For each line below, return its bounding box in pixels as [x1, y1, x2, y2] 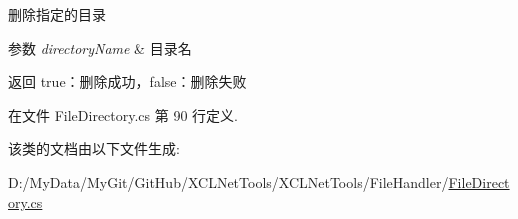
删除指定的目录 [8, 4, 106, 24]
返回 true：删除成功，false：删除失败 [8, 71, 247, 92]
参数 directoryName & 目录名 [8, 37, 192, 58]
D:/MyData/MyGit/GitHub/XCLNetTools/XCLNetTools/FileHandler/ [8, 171, 449, 192]
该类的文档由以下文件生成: [8, 138, 180, 159]
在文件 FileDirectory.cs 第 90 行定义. [8, 104, 238, 125]
